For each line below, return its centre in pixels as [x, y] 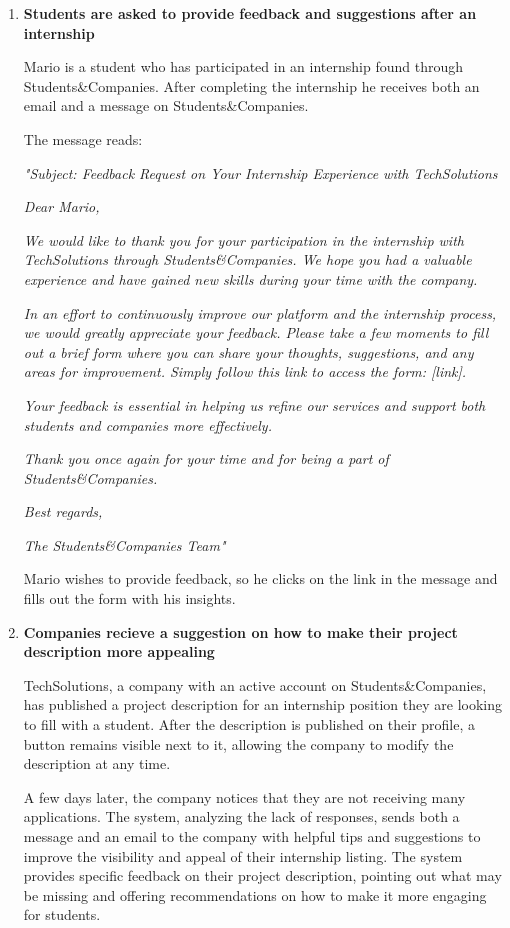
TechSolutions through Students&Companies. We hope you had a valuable [247, 259]
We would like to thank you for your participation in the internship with [243, 239]
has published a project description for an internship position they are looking [263, 704]
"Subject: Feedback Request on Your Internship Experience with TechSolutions [260, 172]
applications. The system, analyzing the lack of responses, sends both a [241, 816]
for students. [62, 914]
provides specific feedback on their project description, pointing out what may [262, 875]
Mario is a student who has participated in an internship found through [243, 66]
